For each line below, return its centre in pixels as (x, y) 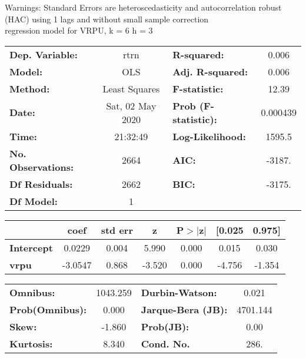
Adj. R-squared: (210, 71)
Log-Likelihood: (209, 136)
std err (117, 230)
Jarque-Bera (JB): (184, 309)
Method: (30, 88)
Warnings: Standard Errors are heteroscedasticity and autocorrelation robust (143, 7)
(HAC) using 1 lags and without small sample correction (107, 19)
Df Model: (34, 201)
